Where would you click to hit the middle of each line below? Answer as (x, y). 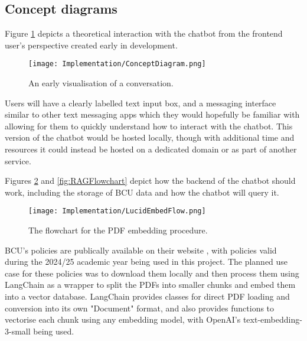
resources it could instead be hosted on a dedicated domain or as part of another (151, 149)
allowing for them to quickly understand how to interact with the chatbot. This (149, 126)
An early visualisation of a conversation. (101, 83)
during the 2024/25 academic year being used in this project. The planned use (146, 262)
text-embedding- (272, 319)
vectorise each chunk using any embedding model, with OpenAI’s (123, 319)
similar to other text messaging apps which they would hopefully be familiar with (152, 114)
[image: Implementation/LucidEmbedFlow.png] (117, 211)
